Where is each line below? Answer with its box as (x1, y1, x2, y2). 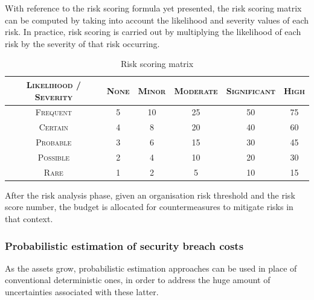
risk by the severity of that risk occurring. (5, 37, 160, 49)
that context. (5, 212, 53, 225)
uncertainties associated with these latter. (5, 286, 159, 298)
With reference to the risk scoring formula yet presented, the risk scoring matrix (5, 2, 302, 14)
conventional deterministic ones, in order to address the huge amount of (5, 273, 271, 286)
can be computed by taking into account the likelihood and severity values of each (5, 13, 309, 26)
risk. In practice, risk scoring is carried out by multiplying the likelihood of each (5, 25, 301, 38)
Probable (36, 136, 72, 148)
